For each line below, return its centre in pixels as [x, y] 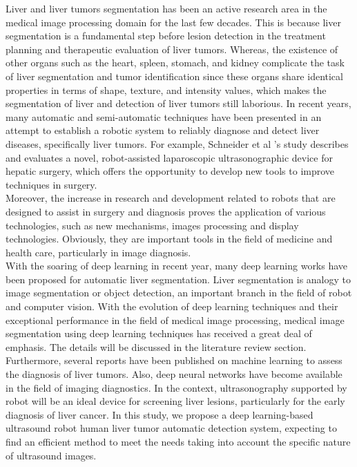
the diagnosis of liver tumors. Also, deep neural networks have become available [174, 374]
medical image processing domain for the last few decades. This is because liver [173, 22]
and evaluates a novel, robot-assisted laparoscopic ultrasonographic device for [169, 157]
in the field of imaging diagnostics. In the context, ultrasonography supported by [176, 387]
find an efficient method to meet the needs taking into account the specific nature [178, 441]
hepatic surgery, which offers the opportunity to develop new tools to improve [170, 171]
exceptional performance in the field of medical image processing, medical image [175, 320]
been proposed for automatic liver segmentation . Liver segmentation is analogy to [178, 279]
